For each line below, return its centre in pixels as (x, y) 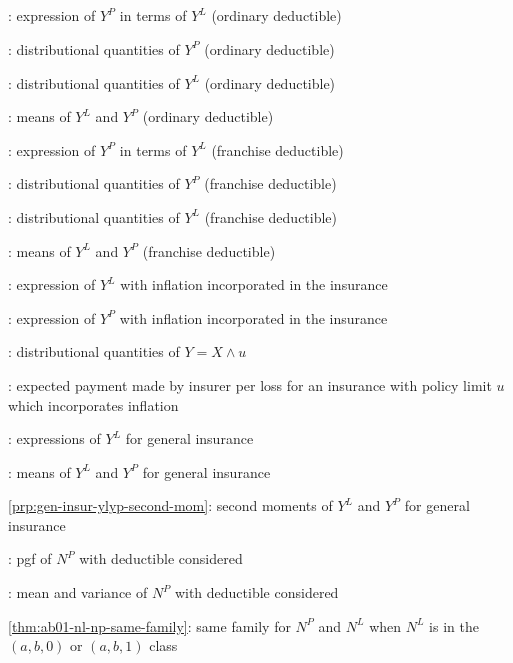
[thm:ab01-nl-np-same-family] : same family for (149, 625)
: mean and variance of (78, 592)
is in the (454, 625)
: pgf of (30, 558)
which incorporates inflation (93, 404)
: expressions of (54, 438)
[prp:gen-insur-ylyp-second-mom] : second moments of (170, 505)
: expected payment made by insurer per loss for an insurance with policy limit (250, 384)
